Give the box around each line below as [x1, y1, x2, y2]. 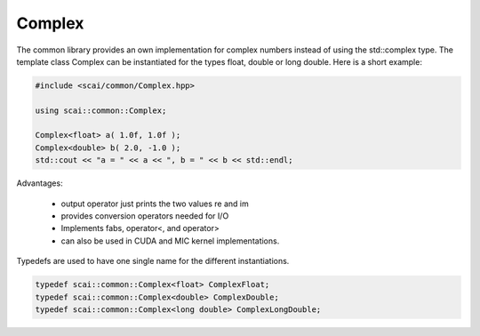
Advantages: [16, 178, 63, 188]
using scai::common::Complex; [35, 105, 167, 116]
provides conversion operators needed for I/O [60, 211, 229, 221]
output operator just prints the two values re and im [60, 198, 249, 209]
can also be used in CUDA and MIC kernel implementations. [60, 236, 280, 246]
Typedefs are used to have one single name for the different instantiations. [16, 256, 290, 267]
